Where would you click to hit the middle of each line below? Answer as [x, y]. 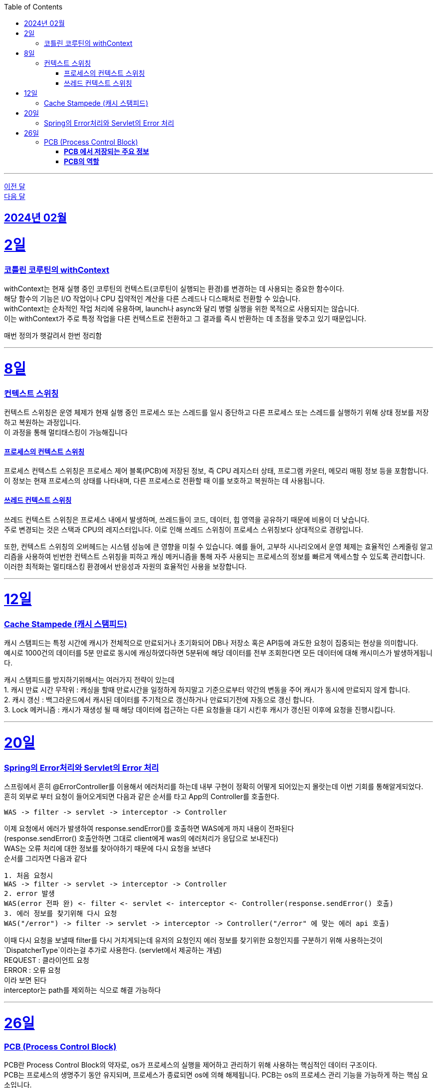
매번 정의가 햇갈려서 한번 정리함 [53, 336]
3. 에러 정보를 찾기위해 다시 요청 [61, 914]
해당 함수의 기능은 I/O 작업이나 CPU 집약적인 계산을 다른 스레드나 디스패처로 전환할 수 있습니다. [152, 299]
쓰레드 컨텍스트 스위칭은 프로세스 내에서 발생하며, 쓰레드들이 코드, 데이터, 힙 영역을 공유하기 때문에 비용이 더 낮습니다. [187, 519]
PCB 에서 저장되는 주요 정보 [107, 151]
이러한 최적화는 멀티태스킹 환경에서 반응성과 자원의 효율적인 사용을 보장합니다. [125, 566]
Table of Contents [33, 7]
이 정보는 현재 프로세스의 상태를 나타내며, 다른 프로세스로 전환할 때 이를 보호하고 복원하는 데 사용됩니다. [164, 481]
